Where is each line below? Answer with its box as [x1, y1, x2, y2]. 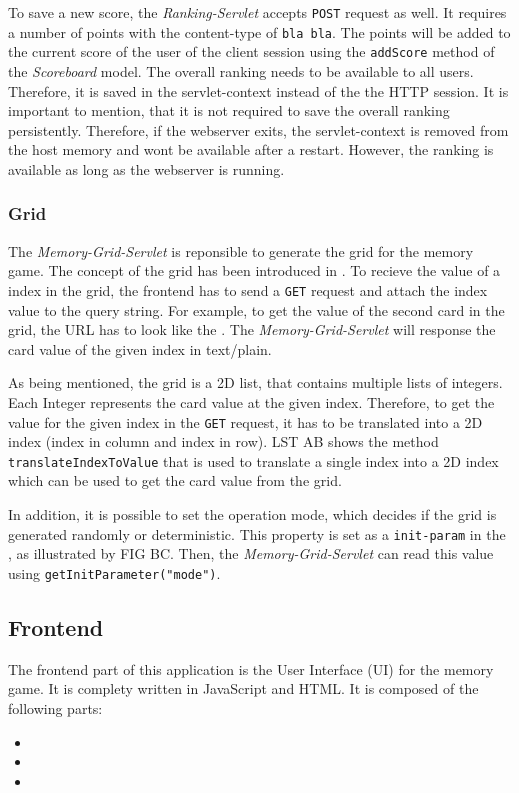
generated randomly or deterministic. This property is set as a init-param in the [8, 523, 506, 544]
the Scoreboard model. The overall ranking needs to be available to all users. [8, 60, 474, 81]
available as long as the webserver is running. [8, 158, 285, 179]
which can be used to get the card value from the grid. [8, 470, 342, 491]
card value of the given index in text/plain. [8, 338, 272, 359]
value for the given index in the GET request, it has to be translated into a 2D [8, 411, 483, 432]
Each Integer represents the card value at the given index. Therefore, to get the [8, 391, 495, 412]
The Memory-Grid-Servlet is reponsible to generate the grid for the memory [8, 240, 474, 261]
